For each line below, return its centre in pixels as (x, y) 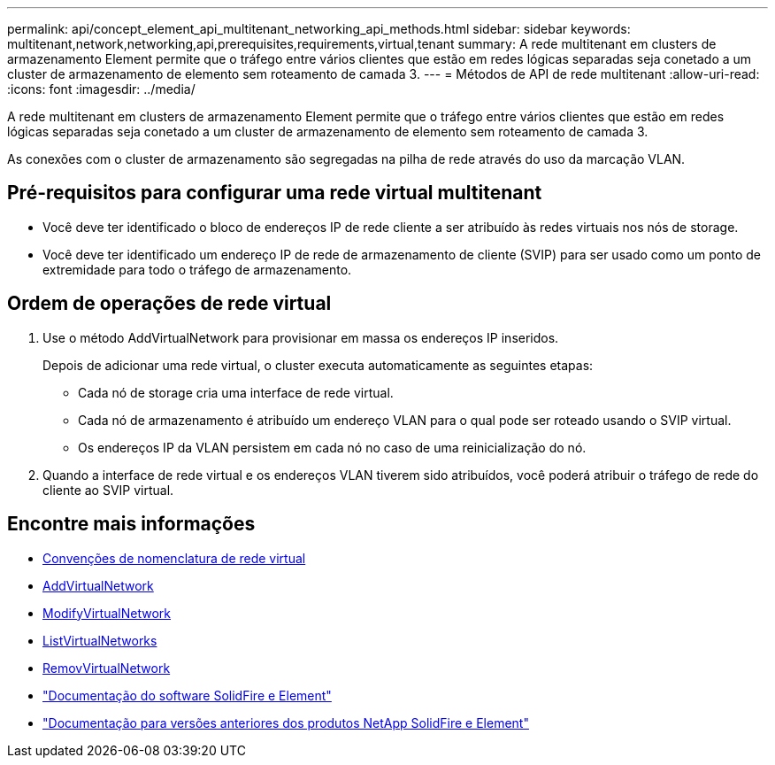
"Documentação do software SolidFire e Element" (187, 695)
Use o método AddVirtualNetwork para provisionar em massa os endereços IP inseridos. (301, 337)
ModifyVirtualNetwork (107, 613)
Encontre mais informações (131, 524)
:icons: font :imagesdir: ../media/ (101, 89)
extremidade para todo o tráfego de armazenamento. (197, 269)
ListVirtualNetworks (100, 640)
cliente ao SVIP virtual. (108, 490)
